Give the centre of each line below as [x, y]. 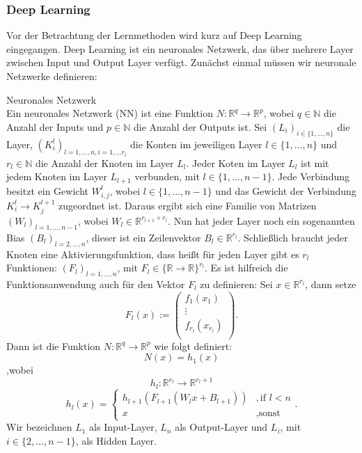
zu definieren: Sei [236, 284]
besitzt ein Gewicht [47, 190]
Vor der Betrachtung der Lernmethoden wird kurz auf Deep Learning [154, 35]
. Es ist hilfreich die [246, 268]
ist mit [315, 162]
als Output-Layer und [221, 427]
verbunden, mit [167, 176]
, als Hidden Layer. [116, 441]
